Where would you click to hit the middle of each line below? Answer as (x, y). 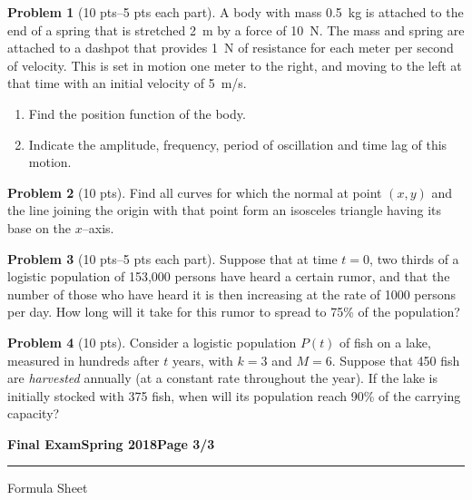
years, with (202, 360)
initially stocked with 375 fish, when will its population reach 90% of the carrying (234, 395)
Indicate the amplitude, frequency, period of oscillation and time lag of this (238, 144)
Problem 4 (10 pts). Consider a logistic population (152, 342)
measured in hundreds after (84, 360)
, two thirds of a (414, 258)
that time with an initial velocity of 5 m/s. (127, 83)
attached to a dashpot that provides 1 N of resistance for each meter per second (231, 48)
